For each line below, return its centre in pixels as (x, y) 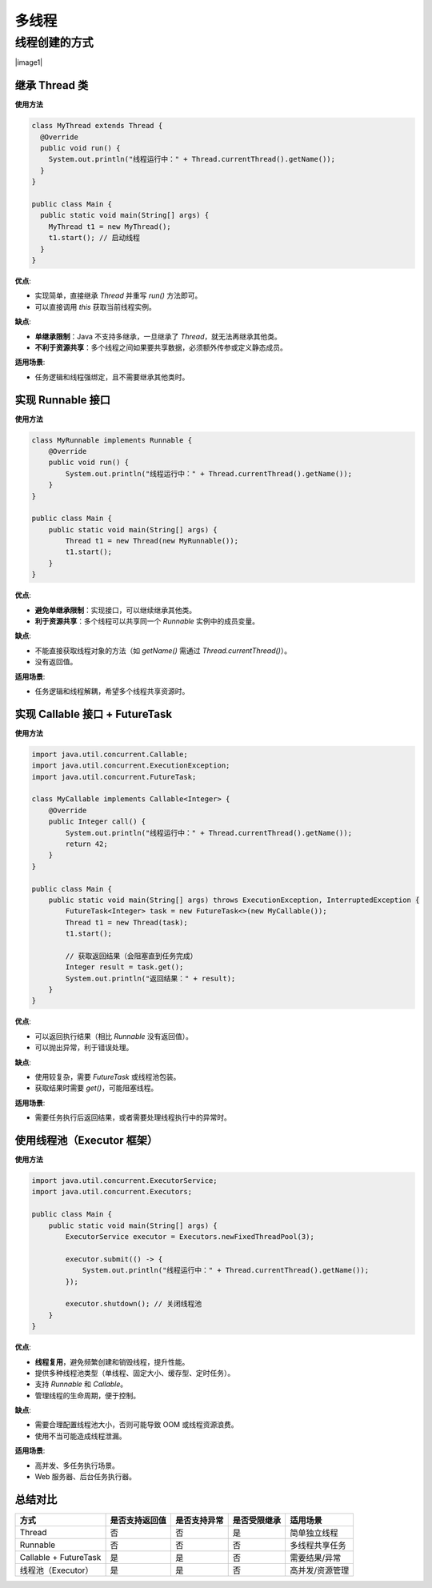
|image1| (29, 62)
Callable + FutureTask (60, 1557)
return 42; (86, 844)
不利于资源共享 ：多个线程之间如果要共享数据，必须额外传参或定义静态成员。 (161, 347)
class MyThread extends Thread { (97, 126)
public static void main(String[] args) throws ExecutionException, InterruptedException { (234, 900)
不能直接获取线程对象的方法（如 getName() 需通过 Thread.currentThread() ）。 (163, 650)
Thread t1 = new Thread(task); (126, 922)
